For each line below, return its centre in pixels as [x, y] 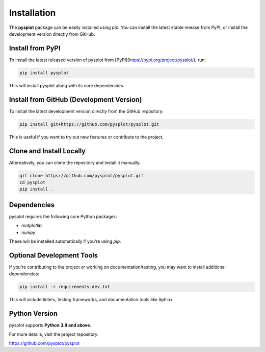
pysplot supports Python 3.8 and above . [50, 325]
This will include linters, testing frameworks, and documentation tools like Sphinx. [92, 300]
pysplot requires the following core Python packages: [63, 216]
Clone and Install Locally [47, 151]
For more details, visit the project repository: [54, 334]
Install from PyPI [35, 48]
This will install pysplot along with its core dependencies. [67, 85]
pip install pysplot [44, 73]
